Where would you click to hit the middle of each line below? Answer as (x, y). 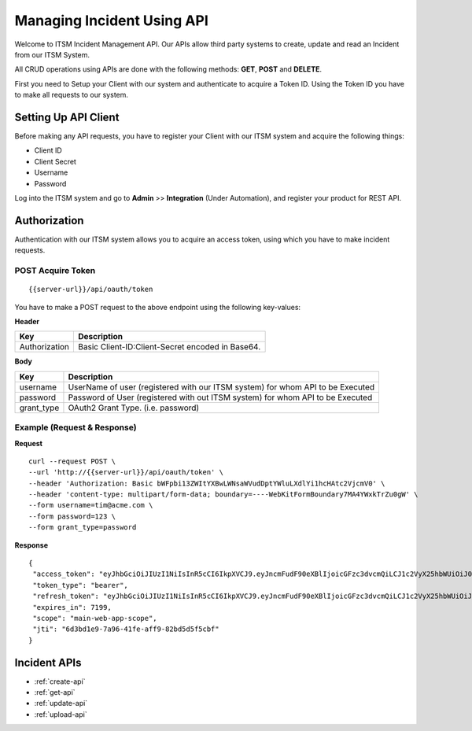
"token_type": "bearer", (81, 585)
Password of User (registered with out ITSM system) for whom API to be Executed (220, 397)
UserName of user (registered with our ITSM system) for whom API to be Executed (221, 387)
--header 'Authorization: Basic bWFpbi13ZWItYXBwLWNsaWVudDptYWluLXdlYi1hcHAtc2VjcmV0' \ (207, 483)
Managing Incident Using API (111, 20)
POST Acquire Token (55, 271)
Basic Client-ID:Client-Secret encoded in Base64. (170, 347)
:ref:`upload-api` (61, 714)
